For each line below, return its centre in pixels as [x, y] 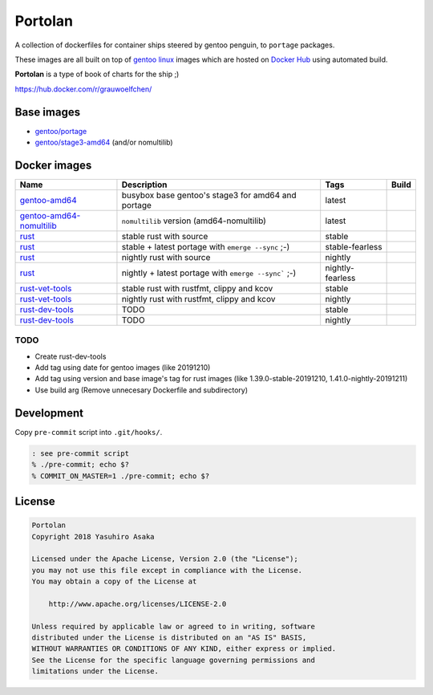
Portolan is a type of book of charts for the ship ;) [97, 74]
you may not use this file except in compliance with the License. [167, 570]
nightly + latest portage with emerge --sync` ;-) [209, 273]
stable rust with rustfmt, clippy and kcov [197, 288]
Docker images [53, 165]
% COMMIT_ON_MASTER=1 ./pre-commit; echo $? [121, 476]
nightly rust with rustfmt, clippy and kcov [198, 299]
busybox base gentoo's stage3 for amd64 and [209, 195]
